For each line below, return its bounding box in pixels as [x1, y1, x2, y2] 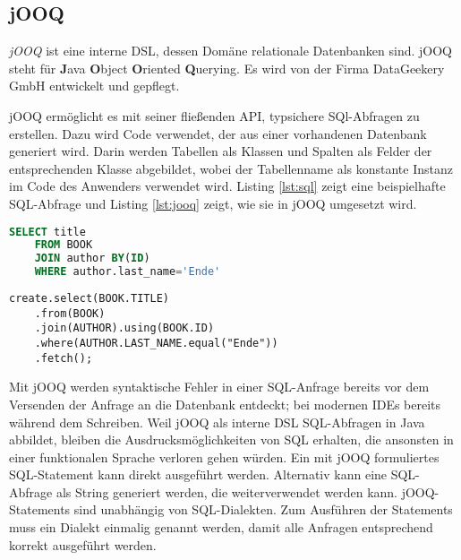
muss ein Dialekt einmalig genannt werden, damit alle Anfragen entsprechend [9, 518, 433, 537]
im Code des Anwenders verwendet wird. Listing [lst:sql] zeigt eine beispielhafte [9, 177, 446, 195]
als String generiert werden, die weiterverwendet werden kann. [55, 482, 397, 501]
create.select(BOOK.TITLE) [9, 292, 169, 306]
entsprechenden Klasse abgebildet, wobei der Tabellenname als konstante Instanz [9, 159, 453, 177]
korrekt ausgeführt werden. [9, 535, 157, 554]
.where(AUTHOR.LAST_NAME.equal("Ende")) [34, 337, 278, 350]
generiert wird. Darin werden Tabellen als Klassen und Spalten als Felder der [9, 142, 432, 160]
